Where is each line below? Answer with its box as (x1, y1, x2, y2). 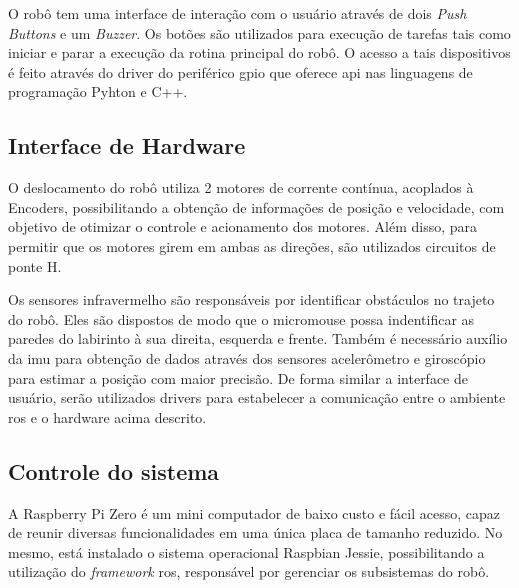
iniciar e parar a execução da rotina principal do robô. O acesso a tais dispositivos (8, 42, 511, 63)
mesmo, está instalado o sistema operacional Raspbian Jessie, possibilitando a (8, 541, 485, 562)
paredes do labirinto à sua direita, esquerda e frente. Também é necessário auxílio (8, 328, 508, 349)
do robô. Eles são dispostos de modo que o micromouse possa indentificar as (8, 308, 475, 329)
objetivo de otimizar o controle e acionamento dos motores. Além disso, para (8, 216, 478, 237)
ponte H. (8, 255, 62, 276)
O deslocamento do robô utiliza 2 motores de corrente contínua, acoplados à (8, 177, 474, 198)
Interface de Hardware (8, 130, 246, 161)
